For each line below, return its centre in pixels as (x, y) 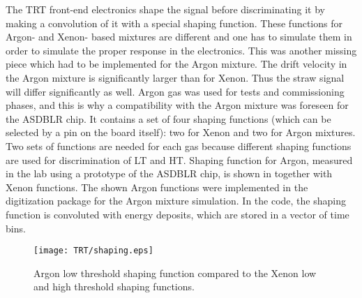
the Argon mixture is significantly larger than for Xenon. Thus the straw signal (175, 77)
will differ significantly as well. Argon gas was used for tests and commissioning (175, 91)
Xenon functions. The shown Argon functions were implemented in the (157, 187)
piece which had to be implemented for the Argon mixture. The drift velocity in (176, 64)
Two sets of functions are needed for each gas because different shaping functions (179, 146)
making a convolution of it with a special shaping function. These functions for (174, 23)
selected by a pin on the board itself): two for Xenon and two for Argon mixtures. (181, 132)
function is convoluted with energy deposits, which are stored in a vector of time (178, 214)
